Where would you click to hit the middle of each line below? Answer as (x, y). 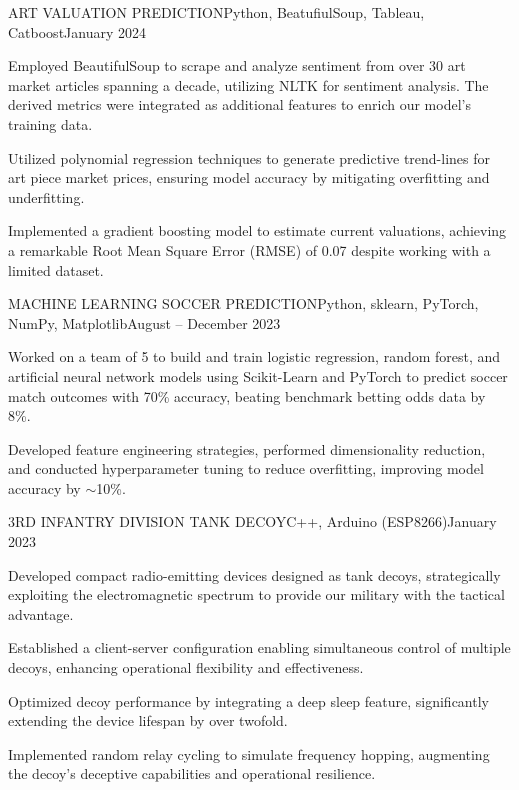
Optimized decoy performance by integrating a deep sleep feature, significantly (248, 700)
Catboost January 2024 (77, 31)
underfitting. (46, 196)
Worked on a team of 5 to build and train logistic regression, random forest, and (254, 356)
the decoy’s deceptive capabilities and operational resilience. (192, 773)
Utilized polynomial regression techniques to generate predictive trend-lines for (249, 157)
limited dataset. (56, 269)
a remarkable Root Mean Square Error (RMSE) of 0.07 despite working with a (249, 249)
